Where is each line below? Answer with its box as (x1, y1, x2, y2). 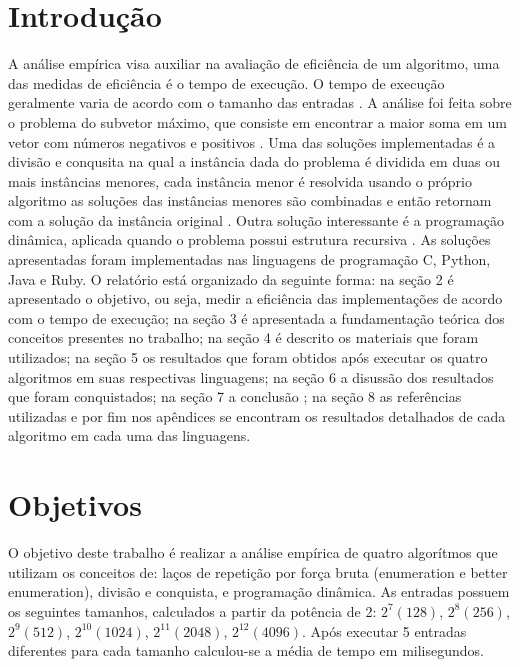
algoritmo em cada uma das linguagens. (8, 425, 251, 446)
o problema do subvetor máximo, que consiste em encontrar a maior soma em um (8, 111, 507, 132)
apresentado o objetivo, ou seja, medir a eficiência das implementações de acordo (8, 288, 503, 309)
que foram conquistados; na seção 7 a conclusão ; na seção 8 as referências (8, 386, 462, 407)
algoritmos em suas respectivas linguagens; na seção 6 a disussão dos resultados (8, 366, 494, 387)
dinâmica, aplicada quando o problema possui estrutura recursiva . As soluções (8, 229, 491, 250)
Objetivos (8, 484, 142, 525)
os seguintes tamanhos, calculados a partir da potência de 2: (8, 600, 377, 621)
